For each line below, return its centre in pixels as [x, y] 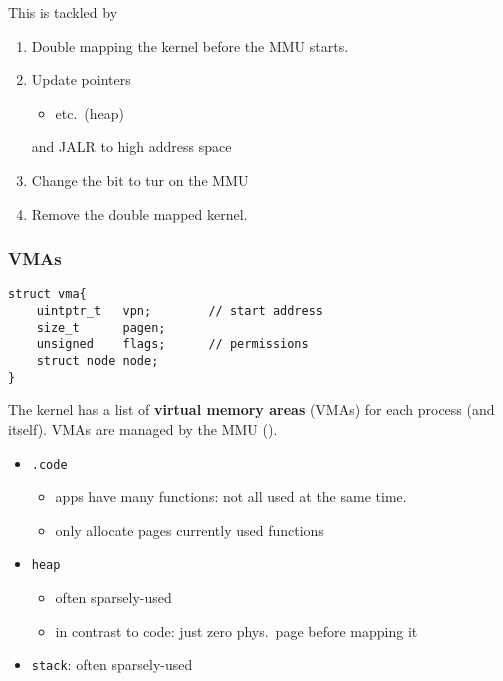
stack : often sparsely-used [112, 664]
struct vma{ [47, 294]
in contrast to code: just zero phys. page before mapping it [236, 630]
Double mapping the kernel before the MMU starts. [190, 45]
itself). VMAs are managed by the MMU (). [143, 428]
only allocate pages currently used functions [189, 529]
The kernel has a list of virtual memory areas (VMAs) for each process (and [251, 409]
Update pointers [81, 79]
